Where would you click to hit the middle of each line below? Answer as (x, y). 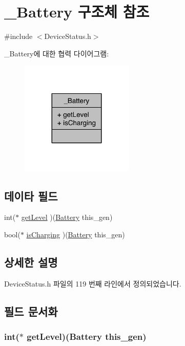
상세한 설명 (31, 262)
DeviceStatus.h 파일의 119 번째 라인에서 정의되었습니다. (93, 283)
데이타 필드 (31, 196)
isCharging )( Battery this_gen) (76, 234)
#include (18, 36)
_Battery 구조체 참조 (77, 12)
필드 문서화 (31, 311)
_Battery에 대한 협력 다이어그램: (57, 53)
